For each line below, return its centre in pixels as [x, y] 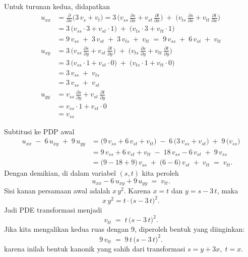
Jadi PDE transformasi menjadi [53, 210]
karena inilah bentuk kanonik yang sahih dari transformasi [95, 248]
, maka [228, 191]
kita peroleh [160, 173]
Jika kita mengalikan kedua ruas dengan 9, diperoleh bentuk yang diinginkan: [125, 229]
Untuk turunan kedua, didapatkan [57, 6]
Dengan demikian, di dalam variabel [60, 173]
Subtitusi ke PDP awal [39, 131]
